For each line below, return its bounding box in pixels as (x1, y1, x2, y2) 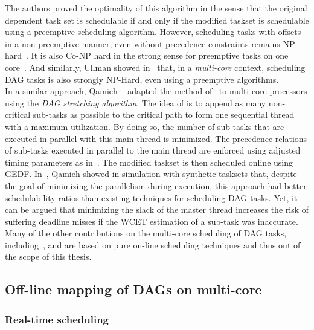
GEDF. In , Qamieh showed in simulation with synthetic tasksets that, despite (5, 167, 297, 180)
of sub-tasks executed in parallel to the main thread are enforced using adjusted (5, 144, 301, 157)
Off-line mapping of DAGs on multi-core (5, 280, 262, 299)
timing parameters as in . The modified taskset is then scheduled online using (5, 155, 293, 168)
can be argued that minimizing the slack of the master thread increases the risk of (5, 203, 309, 216)
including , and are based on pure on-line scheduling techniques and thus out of (5, 238, 301, 251)
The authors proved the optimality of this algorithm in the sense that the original (5, 2, 307, 14)
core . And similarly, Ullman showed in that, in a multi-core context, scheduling (5, 60, 306, 73)
